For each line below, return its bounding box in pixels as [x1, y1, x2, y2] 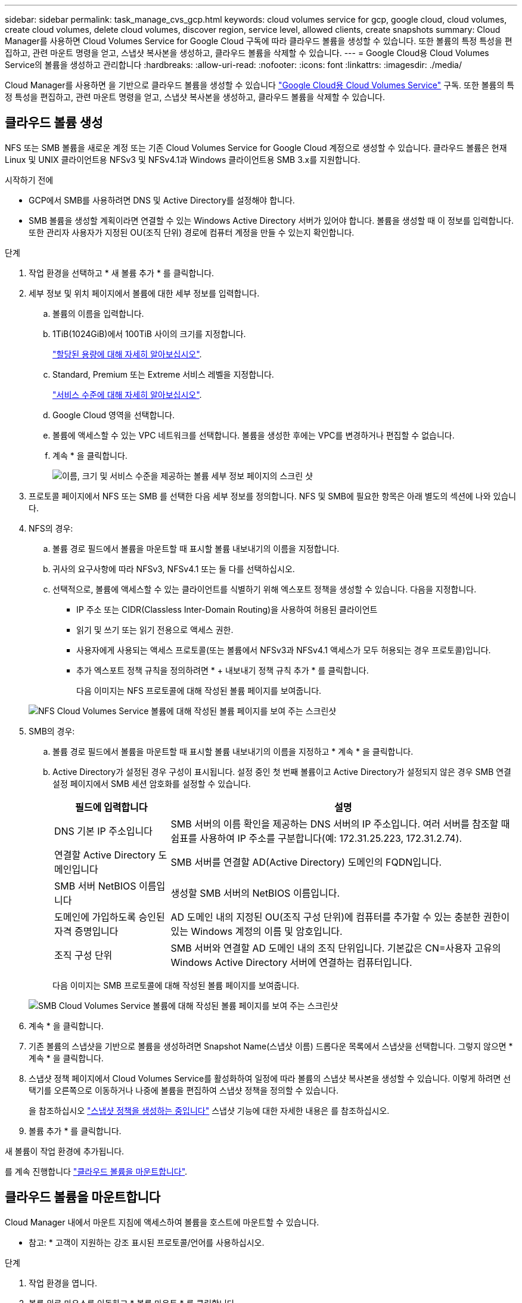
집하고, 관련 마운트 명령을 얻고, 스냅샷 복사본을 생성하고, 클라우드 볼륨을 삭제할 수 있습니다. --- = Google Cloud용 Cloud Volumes [5, 48, 489, 58]
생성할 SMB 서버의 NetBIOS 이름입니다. [170, 887, 340, 899]
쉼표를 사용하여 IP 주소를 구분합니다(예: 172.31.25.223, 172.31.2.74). [170, 832, 462, 844]
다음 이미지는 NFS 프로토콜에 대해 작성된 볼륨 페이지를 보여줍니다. [76, 685, 322, 696]
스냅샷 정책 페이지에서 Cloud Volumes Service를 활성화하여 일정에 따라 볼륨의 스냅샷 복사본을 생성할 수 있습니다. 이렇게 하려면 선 [29, 1073, 511, 1083]
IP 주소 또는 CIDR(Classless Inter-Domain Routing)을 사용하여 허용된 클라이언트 [76, 604, 378, 615]
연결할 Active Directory [54, 848, 156, 861]
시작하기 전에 [5, 174, 54, 185]
